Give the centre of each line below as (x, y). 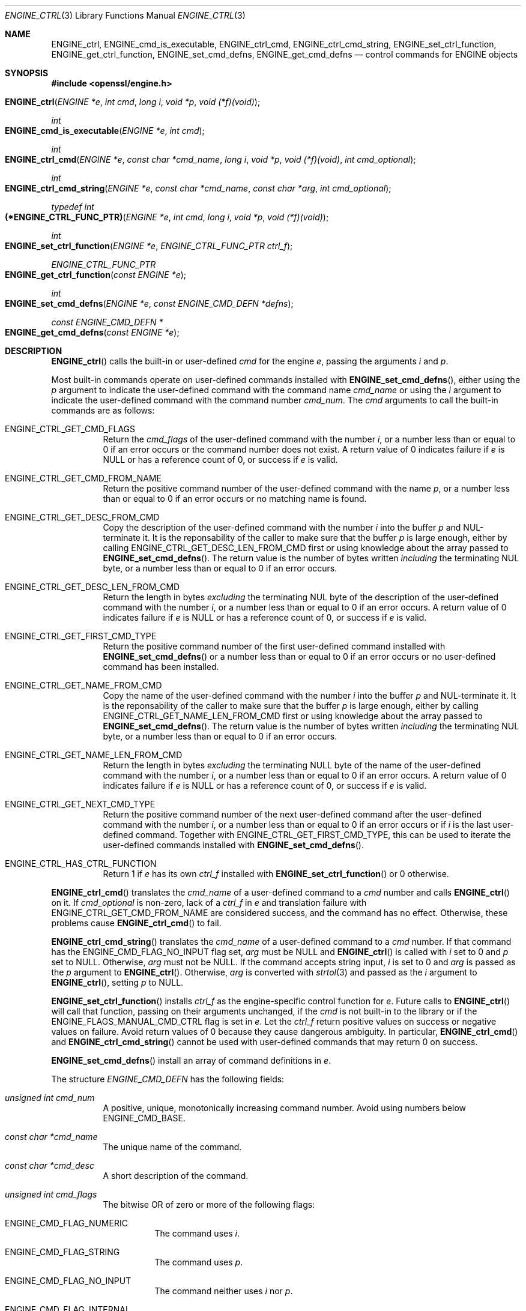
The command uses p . (199, 1262)
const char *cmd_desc (50, 1165)
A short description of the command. (176, 1176)
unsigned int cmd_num (50, 1098)
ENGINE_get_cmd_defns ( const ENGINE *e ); (92, 332)
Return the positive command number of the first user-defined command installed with (274, 646)
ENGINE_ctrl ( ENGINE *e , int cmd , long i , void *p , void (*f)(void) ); (133, 102)
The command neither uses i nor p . (224, 1291)
